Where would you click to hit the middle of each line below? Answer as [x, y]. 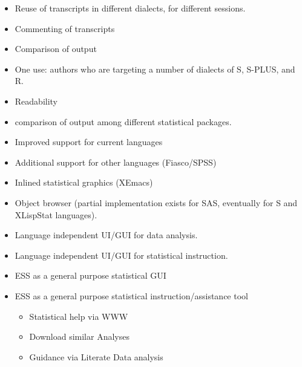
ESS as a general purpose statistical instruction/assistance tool [131, 295]
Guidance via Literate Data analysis [96, 356]
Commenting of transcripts [65, 28]
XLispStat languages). [56, 214]
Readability [36, 101]
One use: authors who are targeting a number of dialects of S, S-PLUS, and [155, 69]
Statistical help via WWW [79, 316]
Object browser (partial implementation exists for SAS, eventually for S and [156, 202]
